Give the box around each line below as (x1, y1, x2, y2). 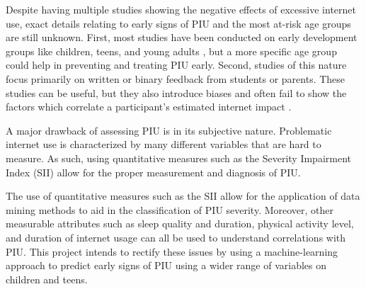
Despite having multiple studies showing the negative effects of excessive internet (6, 2, 356, 16)
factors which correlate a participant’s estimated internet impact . (6, 99, 292, 114)
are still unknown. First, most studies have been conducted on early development (6, 30, 358, 45)
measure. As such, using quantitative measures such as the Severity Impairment (6, 150, 351, 165)
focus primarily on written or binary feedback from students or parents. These (6, 71, 345, 86)
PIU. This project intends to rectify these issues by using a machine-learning (6, 244, 338, 259)
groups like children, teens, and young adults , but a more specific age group (6, 43, 337, 58)
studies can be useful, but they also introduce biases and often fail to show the (6, 85, 347, 100)
